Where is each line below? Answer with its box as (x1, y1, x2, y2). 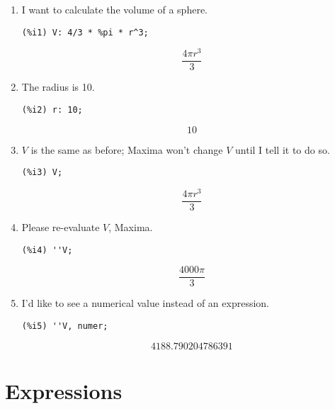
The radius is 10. (21, 79, 95, 94)
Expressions (5, 376, 123, 405)
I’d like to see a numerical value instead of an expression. (21, 296, 269, 310)
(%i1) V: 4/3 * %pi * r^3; (21, 27, 149, 38)
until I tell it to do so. (235, 142, 330, 157)
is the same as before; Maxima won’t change (30, 142, 223, 157)
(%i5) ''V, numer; (21, 320, 108, 331)
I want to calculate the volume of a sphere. (21, 2, 208, 16)
